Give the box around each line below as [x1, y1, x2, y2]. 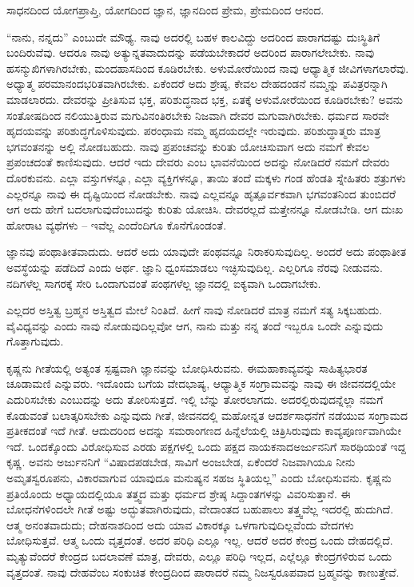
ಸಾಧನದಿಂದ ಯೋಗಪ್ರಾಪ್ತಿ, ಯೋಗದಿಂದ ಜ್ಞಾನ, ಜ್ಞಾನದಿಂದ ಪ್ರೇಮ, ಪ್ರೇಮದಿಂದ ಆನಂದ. [6, 2, 324, 18]
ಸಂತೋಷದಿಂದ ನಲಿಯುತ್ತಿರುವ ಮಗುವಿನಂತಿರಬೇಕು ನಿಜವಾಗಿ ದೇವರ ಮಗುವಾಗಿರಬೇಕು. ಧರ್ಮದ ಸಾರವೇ [6, 106, 389, 123]
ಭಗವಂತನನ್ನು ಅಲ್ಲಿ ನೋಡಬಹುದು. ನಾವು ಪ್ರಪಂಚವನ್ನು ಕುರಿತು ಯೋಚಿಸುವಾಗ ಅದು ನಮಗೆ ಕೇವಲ [6, 138, 370, 154]
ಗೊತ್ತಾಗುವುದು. [6, 333, 64, 349]
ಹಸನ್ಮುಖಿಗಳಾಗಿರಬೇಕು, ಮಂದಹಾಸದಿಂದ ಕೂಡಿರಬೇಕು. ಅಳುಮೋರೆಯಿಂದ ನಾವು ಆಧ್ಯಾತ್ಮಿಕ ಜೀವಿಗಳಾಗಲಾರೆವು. [6, 59, 409, 76]
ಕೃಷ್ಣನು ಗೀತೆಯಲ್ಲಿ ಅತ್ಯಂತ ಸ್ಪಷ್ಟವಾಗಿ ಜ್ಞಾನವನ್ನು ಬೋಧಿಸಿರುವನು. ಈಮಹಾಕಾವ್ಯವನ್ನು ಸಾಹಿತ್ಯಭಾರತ [6, 359, 368, 376]
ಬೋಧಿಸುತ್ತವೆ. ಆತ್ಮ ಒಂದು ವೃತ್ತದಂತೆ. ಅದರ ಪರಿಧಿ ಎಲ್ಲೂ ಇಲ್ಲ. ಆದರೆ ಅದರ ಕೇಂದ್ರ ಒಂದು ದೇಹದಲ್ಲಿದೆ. [6, 532, 393, 549]
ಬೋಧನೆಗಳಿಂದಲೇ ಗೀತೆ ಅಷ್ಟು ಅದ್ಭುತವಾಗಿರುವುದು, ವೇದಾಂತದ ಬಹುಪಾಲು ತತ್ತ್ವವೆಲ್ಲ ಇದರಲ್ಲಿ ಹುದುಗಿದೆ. [6, 501, 394, 517]
